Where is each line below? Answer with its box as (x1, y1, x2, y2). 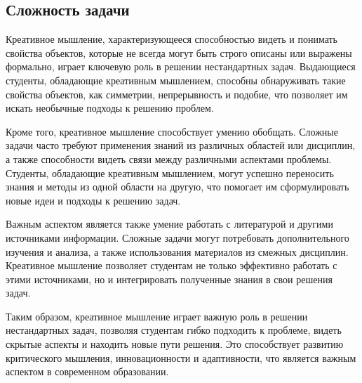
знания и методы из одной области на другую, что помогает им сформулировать (6, 179, 349, 194)
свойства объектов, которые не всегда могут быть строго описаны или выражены (6, 45, 352, 60)
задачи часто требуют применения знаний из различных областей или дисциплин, (6, 138, 356, 152)
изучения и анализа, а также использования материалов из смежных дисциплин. (6, 244, 349, 259)
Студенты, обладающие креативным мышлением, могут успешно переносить (6, 165, 334, 180)
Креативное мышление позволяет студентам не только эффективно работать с (6, 258, 337, 273)
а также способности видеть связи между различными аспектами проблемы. (6, 151, 332, 166)
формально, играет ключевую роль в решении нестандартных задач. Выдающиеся (6, 59, 356, 74)
